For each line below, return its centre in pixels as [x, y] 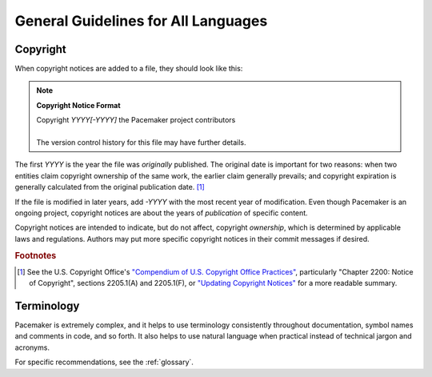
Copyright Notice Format [78, 105]
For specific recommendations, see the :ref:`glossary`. [104, 362]
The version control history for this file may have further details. [142, 142]
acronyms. [32, 347]
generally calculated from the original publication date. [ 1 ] [110, 187]
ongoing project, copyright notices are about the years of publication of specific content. [161, 213]
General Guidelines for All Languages [141, 21]
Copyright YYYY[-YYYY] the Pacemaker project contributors [136, 120]
